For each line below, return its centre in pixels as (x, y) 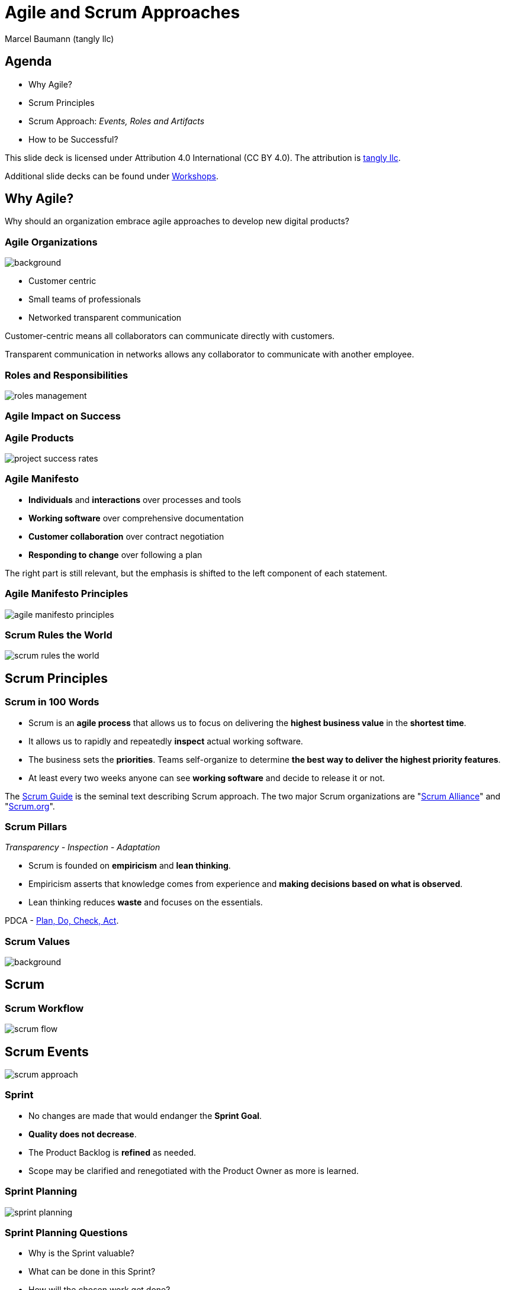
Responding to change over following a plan (115, 554)
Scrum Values (38, 941)
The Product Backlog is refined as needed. (112, 1152)
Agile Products (39, 438)
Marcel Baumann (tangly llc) (59, 38)
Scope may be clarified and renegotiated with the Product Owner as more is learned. (194, 1170)
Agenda (28, 62)
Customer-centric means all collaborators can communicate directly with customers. (170, 336)
